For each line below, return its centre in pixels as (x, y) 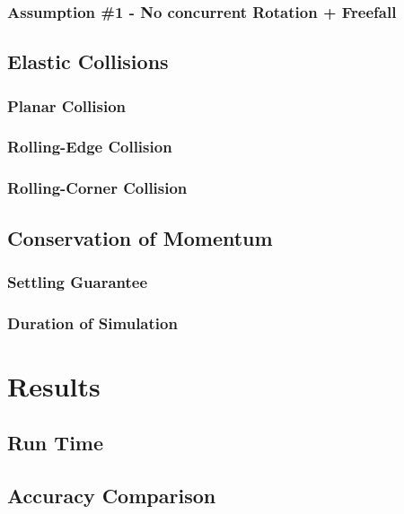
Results (54, 385)
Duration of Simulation (92, 322)
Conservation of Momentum (140, 237)
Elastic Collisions (88, 61)
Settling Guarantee (78, 281)
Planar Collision (67, 105)
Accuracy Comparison (112, 496)
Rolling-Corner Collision (97, 188)
